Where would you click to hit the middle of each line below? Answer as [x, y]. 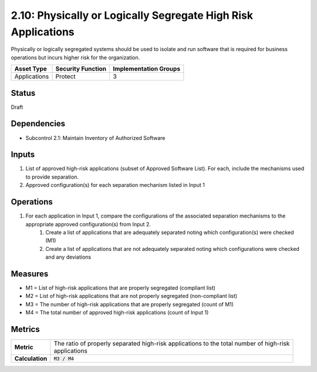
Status [23, 93]
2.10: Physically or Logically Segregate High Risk [132, 15]
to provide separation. [52, 177]
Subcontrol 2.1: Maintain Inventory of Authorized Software [95, 138]
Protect [65, 76]
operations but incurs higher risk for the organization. [75, 57]
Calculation [31, 358]
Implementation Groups [147, 69]
